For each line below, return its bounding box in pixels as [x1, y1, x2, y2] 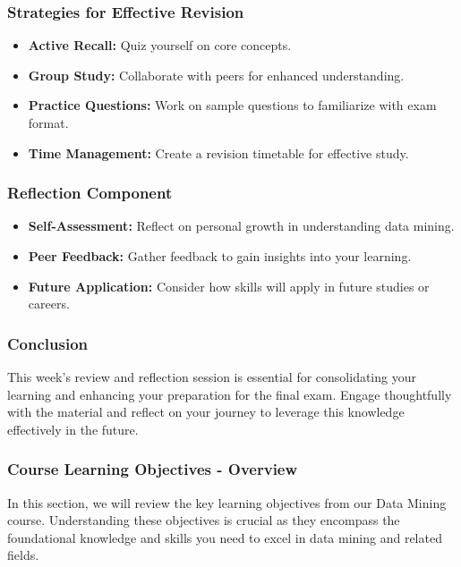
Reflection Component [7, 182, 173, 204]
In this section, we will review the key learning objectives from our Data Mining [7, 493, 447, 512]
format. [28, 114, 69, 131]
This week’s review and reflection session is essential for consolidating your [7, 368, 416, 385]
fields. [7, 546, 39, 564]
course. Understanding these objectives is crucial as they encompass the [7, 511, 400, 529]
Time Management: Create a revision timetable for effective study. [28, 143, 409, 162]
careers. [28, 294, 70, 313]
